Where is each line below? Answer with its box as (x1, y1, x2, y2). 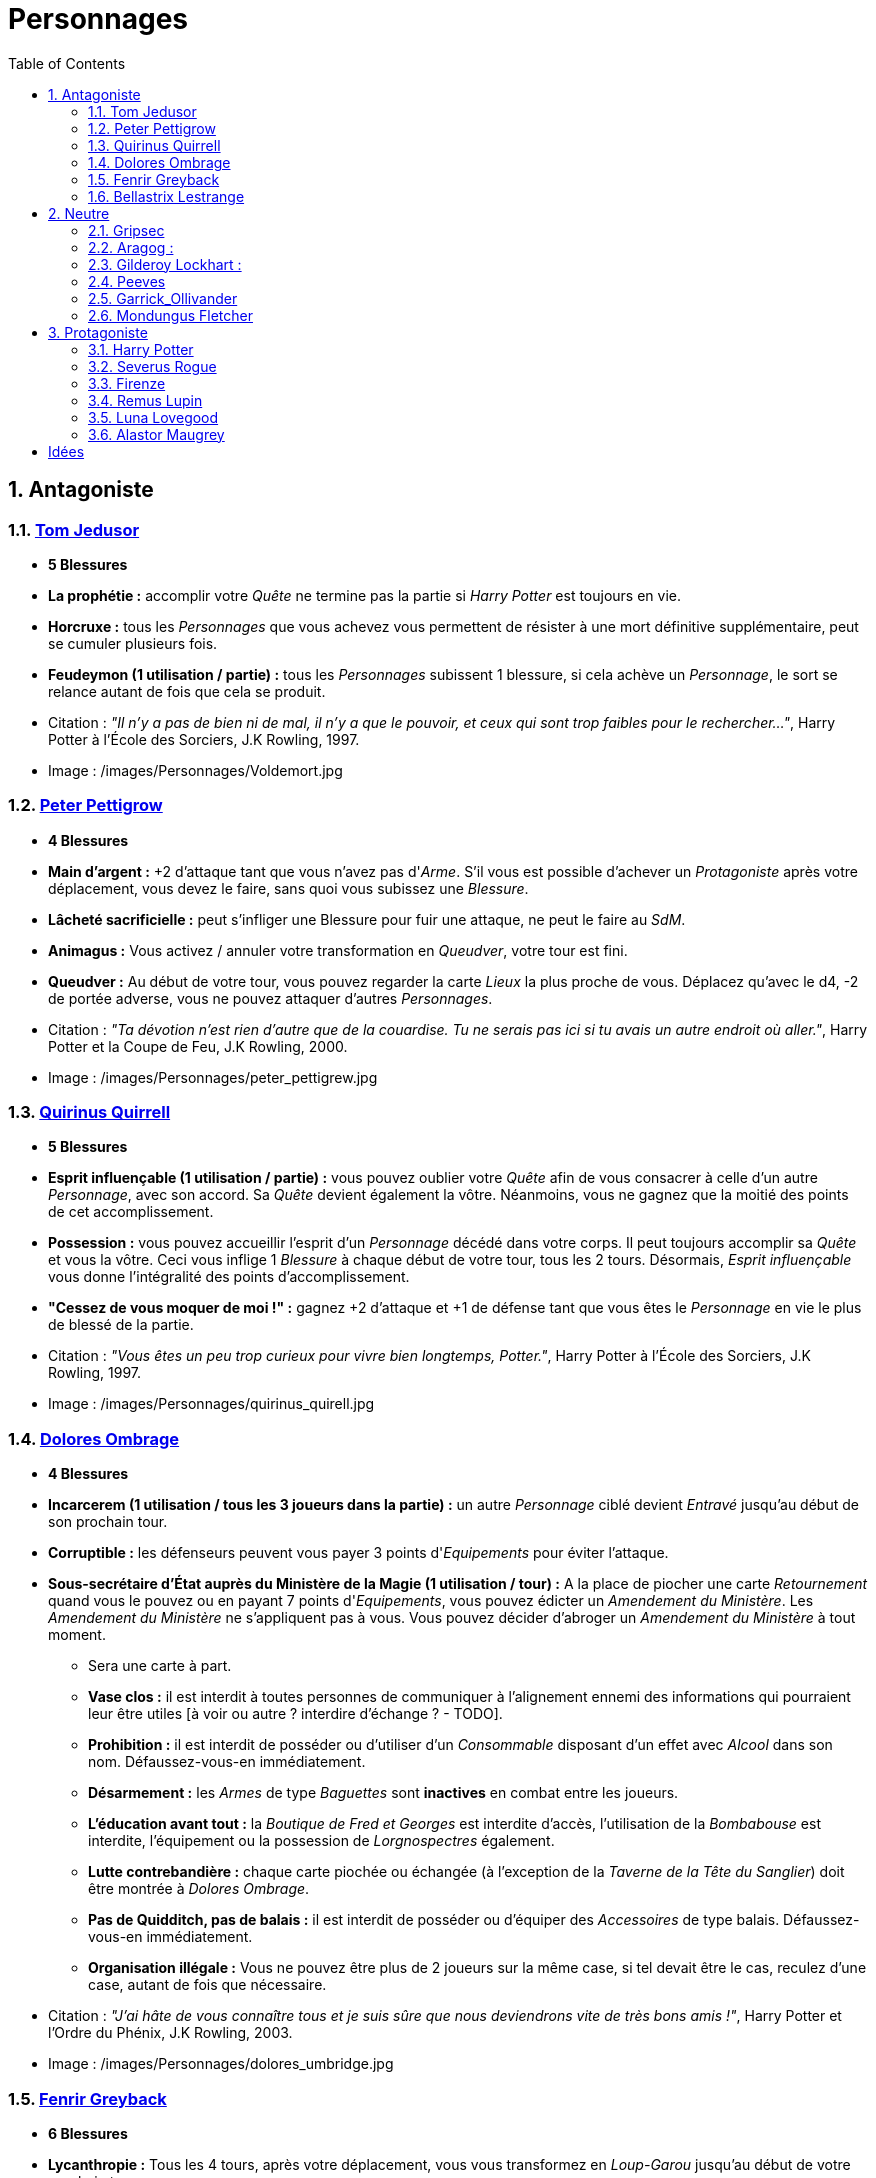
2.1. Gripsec (88, 221, 165, 239)
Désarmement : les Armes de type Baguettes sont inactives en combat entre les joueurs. (88, 1784, 679, 1802)
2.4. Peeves (88, 272, 166, 290)
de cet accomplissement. (48, 1203, 214, 1221)
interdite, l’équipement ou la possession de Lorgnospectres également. (88, 1832, 555, 1850)
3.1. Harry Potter (88, 340, 194, 358)
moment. (48, 1626, 106, 1644)
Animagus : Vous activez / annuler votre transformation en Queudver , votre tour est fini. (48, 941, 628, 959)
